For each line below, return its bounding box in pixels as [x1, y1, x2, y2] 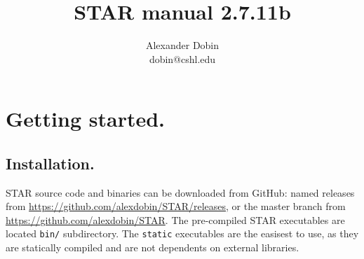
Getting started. [6, 104, 165, 133]
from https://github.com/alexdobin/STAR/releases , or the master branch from [6, 199, 346, 213]
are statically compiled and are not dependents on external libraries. [6, 240, 299, 255]
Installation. [6, 152, 95, 174]
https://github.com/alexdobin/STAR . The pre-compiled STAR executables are [6, 212, 345, 227]
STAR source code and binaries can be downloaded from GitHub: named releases [6, 185, 355, 199]
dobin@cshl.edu [149, 51, 216, 66]
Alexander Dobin [145, 38, 220, 52]
